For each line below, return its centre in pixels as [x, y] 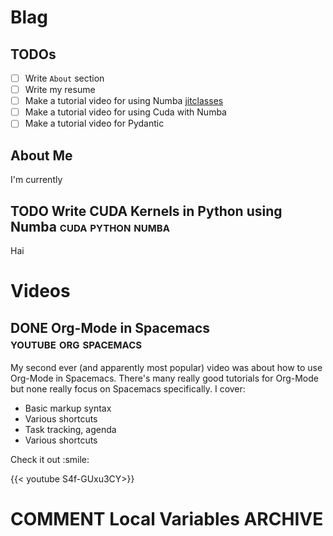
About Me [41, 155]
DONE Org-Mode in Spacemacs [110, 327]
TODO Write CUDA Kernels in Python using [146, 211]
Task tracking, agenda [70, 429]
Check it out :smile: [50, 459]
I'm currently [36, 180]
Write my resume [60, 90]
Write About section [64, 78]
